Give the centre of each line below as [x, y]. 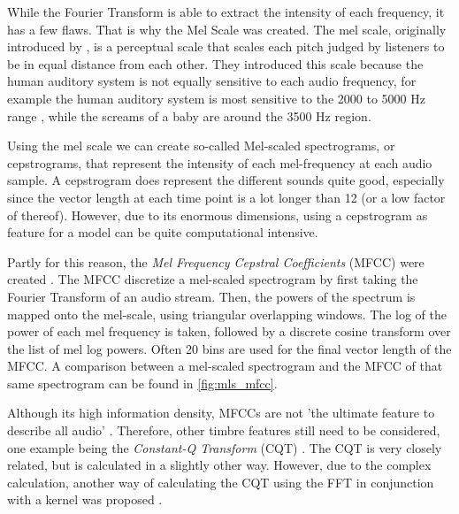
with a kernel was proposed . [85, 499]
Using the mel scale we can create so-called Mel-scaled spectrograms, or [201, 146]
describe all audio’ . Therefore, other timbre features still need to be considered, [224, 430]
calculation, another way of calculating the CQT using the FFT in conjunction [221, 482]
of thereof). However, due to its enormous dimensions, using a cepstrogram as [218, 215]
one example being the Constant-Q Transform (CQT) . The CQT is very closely [225, 447]
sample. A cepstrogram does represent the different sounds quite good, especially [226, 180]
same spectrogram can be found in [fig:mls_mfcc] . [142, 383]
